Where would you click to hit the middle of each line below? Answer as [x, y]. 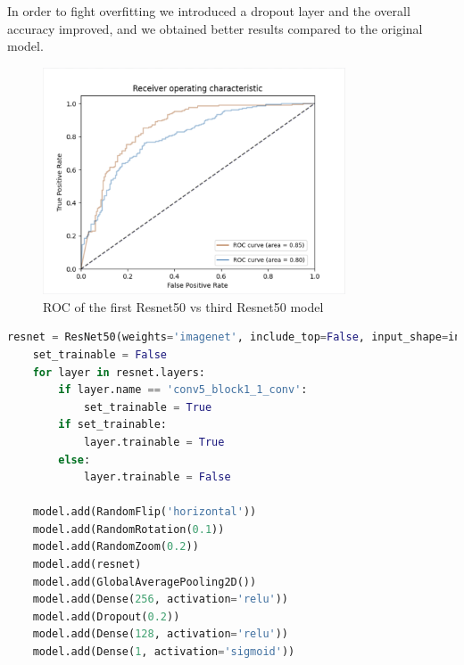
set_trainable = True [148, 407]
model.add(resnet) [87, 565]
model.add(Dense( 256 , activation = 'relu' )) [161, 599]
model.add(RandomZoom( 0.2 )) [116, 547]
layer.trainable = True [154, 442]
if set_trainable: [112, 425]
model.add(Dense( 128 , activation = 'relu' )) [161, 634]
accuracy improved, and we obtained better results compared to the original [215, 28]
